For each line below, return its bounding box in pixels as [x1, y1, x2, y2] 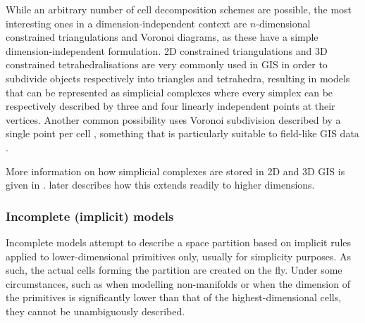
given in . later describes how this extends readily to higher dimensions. [6, 177, 315, 192]
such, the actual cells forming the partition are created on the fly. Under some [6, 262, 342, 277]
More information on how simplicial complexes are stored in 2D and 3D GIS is [6, 163, 345, 178]
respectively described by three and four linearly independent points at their [6, 99, 335, 113]
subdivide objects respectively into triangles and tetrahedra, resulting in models [6, 70, 350, 85]
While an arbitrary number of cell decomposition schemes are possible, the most [6, 2, 352, 16]
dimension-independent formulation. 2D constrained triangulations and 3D [6, 43, 328, 58]
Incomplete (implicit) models [6, 207, 174, 224]
